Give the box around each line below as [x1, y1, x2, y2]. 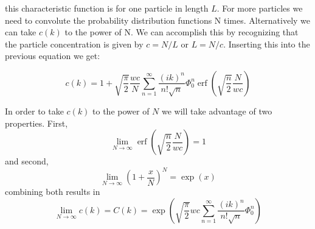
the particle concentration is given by [5, 37, 144, 50]
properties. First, [5, 116, 68, 129]
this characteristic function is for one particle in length [5, 2, 209, 14]
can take [5, 26, 36, 38]
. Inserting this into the [223, 37, 310, 50]
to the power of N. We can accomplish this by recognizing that [64, 26, 299, 38]
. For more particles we [216, 2, 303, 14]
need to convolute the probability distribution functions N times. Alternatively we [5, 13, 311, 26]
